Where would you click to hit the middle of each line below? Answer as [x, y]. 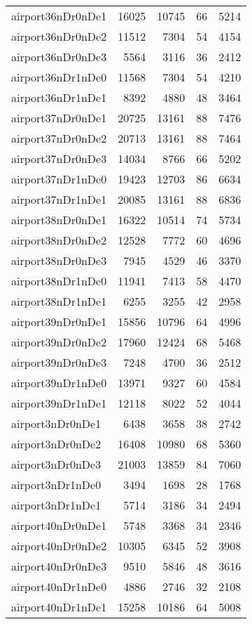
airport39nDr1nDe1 [59, 403]
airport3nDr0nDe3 [56, 464]
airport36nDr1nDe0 [59, 77]
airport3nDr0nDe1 [56, 423]
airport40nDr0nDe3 [59, 566]
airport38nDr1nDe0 [59, 281]
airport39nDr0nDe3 [59, 362]
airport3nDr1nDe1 [56, 505]
